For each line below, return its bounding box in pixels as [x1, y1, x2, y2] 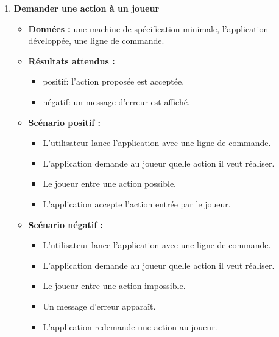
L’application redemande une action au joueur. [43, 320, 217, 333]
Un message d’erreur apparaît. [43, 299, 156, 312]
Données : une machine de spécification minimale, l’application [28, 22, 269, 35]
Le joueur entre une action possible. [43, 177, 176, 190]
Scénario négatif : [28, 218, 104, 231]
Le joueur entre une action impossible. [43, 279, 186, 292]
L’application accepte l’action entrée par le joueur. [43, 197, 231, 210]
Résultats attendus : [28, 54, 115, 67]
